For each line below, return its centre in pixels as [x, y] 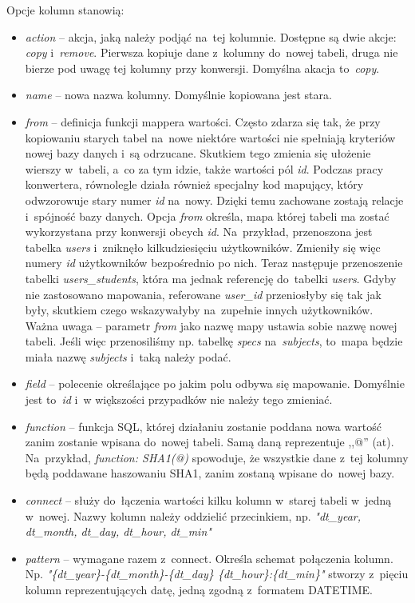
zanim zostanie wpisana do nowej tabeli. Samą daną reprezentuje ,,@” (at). [209, 442]
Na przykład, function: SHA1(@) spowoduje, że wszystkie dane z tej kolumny [217, 457]
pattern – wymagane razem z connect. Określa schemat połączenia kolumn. [209, 558]
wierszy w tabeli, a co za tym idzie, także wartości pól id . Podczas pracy [204, 168]
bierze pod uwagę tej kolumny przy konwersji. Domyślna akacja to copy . [202, 68]
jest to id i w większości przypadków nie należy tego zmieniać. [179, 399]
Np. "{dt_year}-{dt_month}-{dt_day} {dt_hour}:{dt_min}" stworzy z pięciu [217, 574]
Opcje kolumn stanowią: [65, 10]
